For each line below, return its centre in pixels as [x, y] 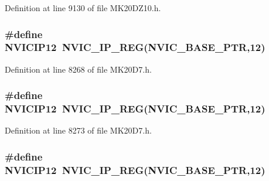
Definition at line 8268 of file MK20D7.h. [78, 69]
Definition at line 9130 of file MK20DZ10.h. [83, 8]
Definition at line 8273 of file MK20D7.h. [78, 130]
